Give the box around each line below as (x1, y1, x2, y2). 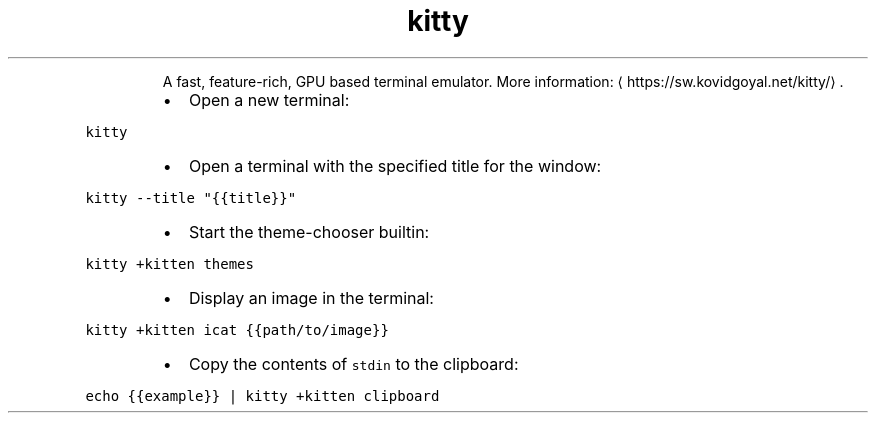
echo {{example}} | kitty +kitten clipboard (85, 387, 440, 404)
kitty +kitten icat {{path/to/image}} (85, 321, 389, 338)
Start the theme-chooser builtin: (188, 221, 430, 242)
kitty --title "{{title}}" (85, 189, 297, 206)
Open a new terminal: (188, 89, 350, 110)
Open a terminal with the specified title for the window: (188, 155, 602, 176)
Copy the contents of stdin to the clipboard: (188, 353, 519, 374)
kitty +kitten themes (85, 255, 254, 272)
